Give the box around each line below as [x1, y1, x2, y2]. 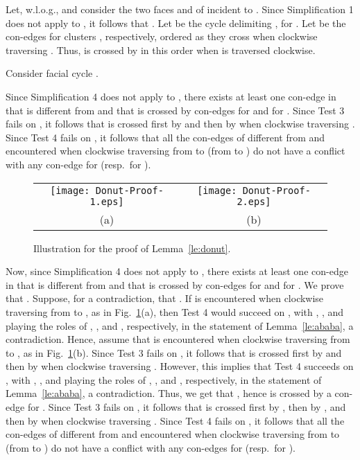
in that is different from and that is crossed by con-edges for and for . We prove [6, 277, 344, 292]
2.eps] [237, 195, 271, 207]
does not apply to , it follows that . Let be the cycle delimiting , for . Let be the [6, 15, 346, 30]
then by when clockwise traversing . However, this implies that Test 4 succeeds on [6, 359, 354, 373]
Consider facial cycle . [6, 66, 98, 80]
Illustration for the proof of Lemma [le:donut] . [33, 240, 231, 255]
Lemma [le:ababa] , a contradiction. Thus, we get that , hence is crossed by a [6, 386, 332, 400]
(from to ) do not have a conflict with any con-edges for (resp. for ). [6, 440, 295, 454]
